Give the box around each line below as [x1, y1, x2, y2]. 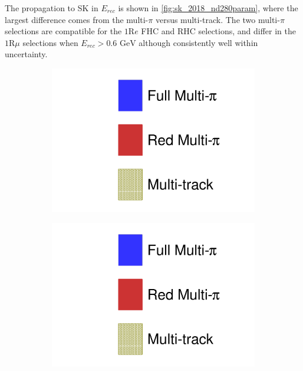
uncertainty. [5, 48, 48, 60]
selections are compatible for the [5, 25, 122, 37]
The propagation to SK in [5, 2, 98, 14]
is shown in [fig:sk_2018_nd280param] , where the [118, 2, 298, 14]
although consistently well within [139, 36, 258, 48]
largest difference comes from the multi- [5, 13, 149, 25]
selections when [22, 36, 78, 48]
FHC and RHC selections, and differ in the [141, 25, 297, 37]
